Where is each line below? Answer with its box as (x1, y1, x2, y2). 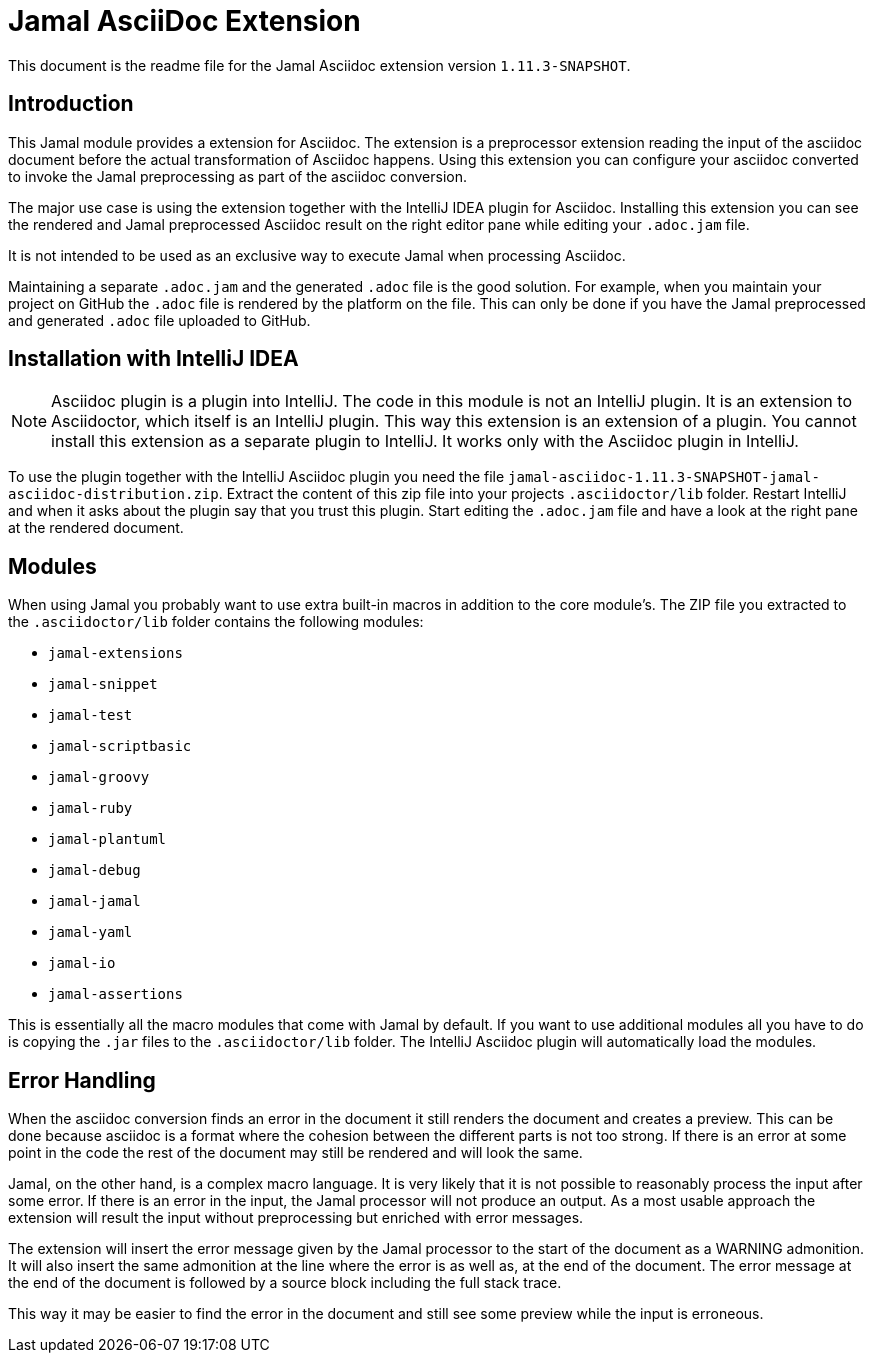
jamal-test (48, 707, 133, 724)
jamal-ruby (48, 800, 133, 817)
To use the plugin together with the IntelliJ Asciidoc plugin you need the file (8, 468, 505, 486)
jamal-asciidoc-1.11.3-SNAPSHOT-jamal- (508, 469, 820, 486)
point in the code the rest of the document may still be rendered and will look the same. (8, 1144, 583, 1162)
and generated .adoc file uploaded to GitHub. (8, 311, 311, 329)
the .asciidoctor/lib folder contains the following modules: (8, 613, 424, 631)
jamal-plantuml (48, 831, 167, 848)
